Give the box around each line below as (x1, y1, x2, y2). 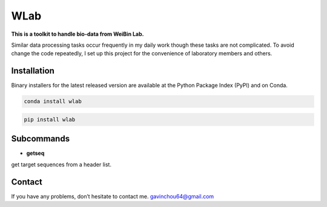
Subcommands (11, 134, 70, 144)
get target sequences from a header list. (11, 161, 112, 168)
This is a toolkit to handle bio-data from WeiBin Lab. (11, 30, 144, 38)
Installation (11, 66, 54, 76)
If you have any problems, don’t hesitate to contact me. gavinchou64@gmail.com (11, 192, 214, 200)
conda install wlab (24, 98, 82, 105)
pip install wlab (24, 116, 76, 123)
